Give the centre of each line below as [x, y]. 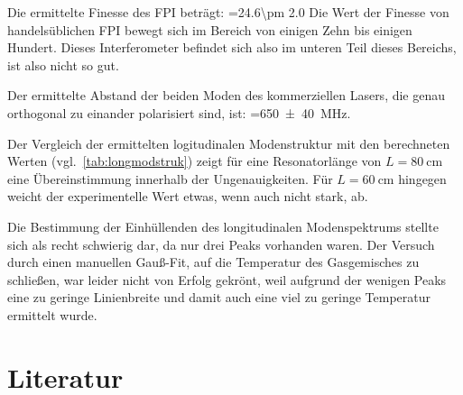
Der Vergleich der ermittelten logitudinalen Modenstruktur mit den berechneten [229, 143]
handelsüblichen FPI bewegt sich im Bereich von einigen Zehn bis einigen [210, 29]
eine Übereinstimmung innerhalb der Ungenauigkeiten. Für [170, 178]
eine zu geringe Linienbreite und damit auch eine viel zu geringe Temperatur [219, 297]
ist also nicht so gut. [63, 64]
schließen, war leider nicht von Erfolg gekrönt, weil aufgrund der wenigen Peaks [227, 279]
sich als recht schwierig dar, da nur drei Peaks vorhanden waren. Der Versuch [221, 244]
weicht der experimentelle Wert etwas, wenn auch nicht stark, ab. [188, 196]
